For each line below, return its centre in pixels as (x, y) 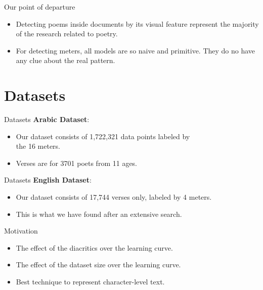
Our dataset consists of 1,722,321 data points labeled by (103, 136)
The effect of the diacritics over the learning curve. (94, 247)
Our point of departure (40, 7)
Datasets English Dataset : (48, 180)
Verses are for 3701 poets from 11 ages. (76, 163)
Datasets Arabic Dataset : (47, 119)
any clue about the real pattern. (65, 60)
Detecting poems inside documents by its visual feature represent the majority (137, 23)
